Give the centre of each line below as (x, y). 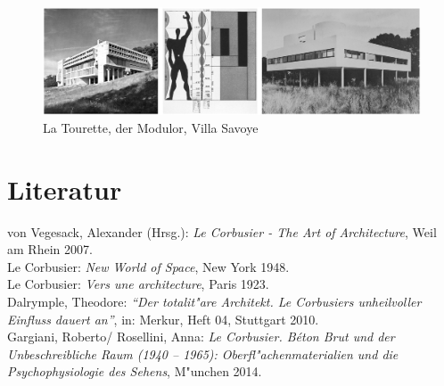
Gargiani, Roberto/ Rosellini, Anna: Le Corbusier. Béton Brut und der (201, 337)
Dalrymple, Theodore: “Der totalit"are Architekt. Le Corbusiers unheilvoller (214, 301)
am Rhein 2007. (50, 249)
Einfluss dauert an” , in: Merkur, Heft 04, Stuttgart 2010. (163, 319)
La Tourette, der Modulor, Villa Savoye (151, 127)
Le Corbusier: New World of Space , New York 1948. (148, 266)
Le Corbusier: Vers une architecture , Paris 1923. (138, 284)
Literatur (65, 189)
